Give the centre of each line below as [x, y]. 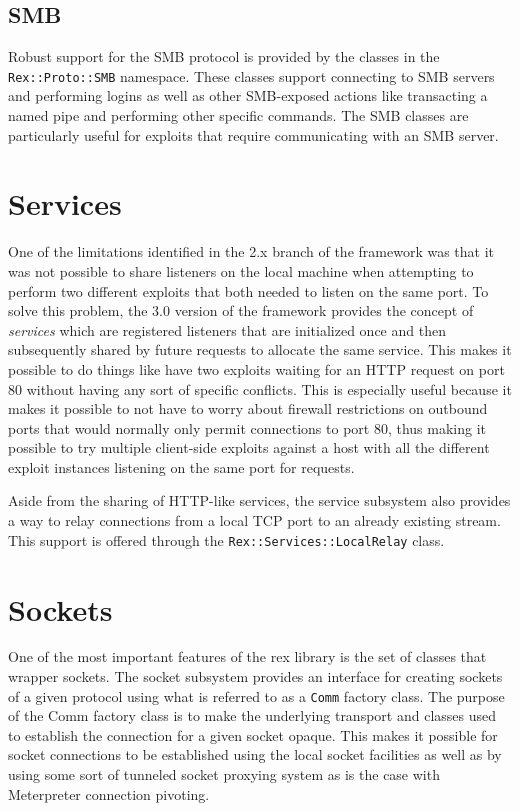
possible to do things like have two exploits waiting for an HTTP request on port [256, 368]
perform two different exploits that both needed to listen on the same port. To [248, 290]
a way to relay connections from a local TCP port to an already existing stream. [254, 520]
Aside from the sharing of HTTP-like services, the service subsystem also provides [259, 500]
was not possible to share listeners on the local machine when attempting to [241, 270]
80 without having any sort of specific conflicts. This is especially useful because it [260, 388]
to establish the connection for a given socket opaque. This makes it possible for [253, 734]
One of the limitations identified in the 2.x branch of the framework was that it [251, 251]
